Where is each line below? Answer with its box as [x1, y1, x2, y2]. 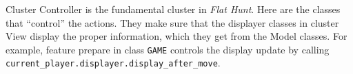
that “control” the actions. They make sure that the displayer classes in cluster [6, 15, 339, 29]
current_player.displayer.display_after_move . [6, 56, 221, 70]
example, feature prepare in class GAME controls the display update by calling [6, 42, 330, 56]
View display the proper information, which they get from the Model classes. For [6, 29, 347, 43]
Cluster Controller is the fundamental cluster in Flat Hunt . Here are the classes [6, 2, 341, 16]
